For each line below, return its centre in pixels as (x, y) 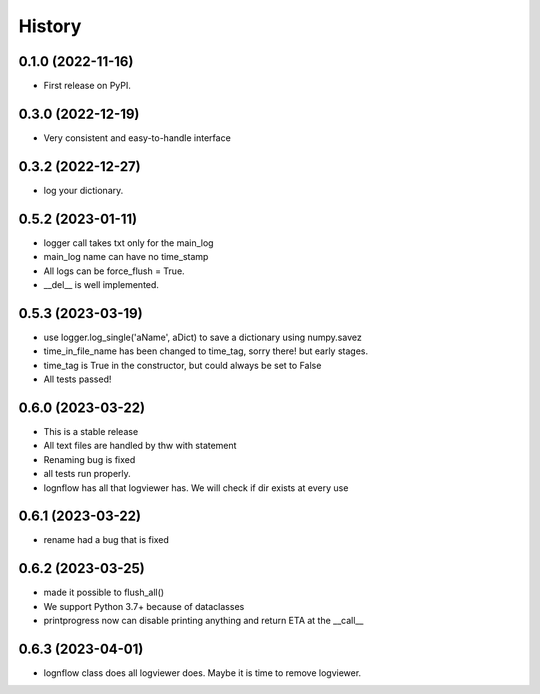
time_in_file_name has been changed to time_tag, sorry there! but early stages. (206, 351)
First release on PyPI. (87, 86)
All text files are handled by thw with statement (140, 446)
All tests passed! (77, 379)
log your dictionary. (83, 190)
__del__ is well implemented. (101, 284)
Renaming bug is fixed (89, 459)
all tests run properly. (87, 474)
